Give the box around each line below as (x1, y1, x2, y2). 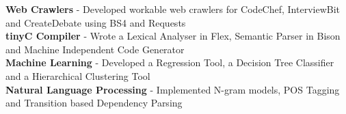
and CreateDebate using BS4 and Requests (5, 15, 186, 29)
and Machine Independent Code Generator (5, 42, 185, 56)
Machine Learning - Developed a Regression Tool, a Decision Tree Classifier (5, 55, 334, 70)
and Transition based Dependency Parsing (5, 96, 183, 110)
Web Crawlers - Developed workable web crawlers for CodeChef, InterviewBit (5, 2, 341, 16)
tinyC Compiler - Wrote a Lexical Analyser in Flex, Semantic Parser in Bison (5, 29, 341, 43)
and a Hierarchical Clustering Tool (5, 68, 150, 83)
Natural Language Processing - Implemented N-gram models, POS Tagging (5, 82, 340, 96)
